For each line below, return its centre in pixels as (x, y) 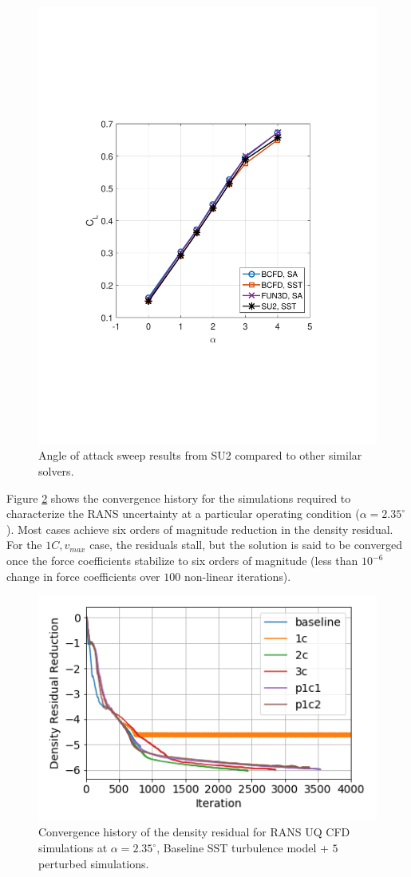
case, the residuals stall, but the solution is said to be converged (246, 545)
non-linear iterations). (237, 576)
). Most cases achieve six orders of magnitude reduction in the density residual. (200, 529)
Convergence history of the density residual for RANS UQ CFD (194, 832)
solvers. (56, 471)
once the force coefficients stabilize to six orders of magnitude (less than (182, 561)
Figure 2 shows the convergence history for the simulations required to (179, 498)
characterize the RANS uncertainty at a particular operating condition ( (183, 514)
